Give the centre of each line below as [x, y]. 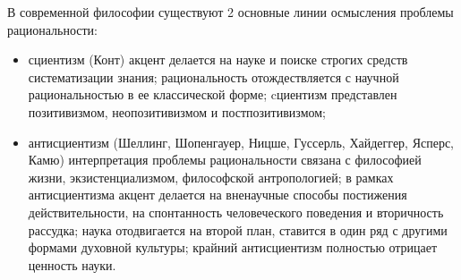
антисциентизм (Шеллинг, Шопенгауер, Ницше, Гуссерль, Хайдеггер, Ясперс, [241, 142]
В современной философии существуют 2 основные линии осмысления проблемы [230, 12]
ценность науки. [72, 264]
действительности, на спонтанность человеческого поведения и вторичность [236, 212]
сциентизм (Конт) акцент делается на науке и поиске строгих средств [218, 59]
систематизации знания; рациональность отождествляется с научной [213, 76]
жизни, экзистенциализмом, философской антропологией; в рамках [211, 177]
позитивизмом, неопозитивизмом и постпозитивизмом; [177, 111]
